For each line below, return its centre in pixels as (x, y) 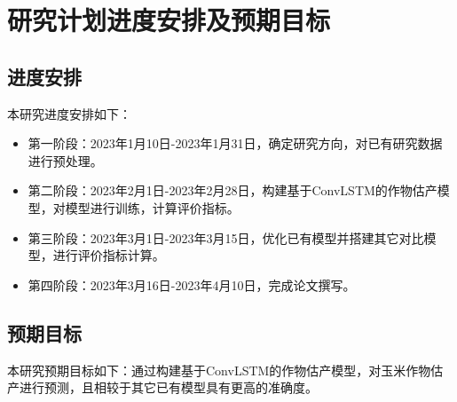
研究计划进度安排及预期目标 (169, 20)
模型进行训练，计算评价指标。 (152, 207)
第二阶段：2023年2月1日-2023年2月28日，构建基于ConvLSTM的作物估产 (232, 190)
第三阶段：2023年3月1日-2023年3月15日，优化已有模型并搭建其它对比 (226, 237)
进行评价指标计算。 (109, 255)
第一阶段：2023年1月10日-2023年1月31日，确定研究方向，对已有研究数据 (235, 143)
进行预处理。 (65, 160)
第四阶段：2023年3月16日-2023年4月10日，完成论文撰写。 (192, 284)
